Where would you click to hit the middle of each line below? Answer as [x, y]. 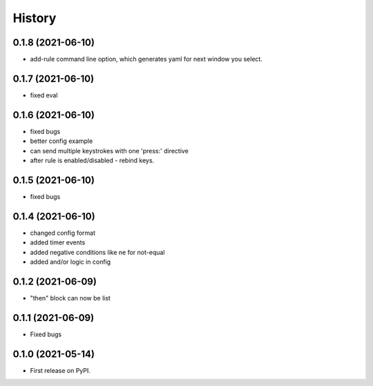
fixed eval [44, 95]
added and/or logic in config [70, 262]
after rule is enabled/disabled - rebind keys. [92, 161]
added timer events [58, 242]
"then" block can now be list [70, 298]
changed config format [63, 233]
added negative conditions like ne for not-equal [97, 252]
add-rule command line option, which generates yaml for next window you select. [146, 59]
